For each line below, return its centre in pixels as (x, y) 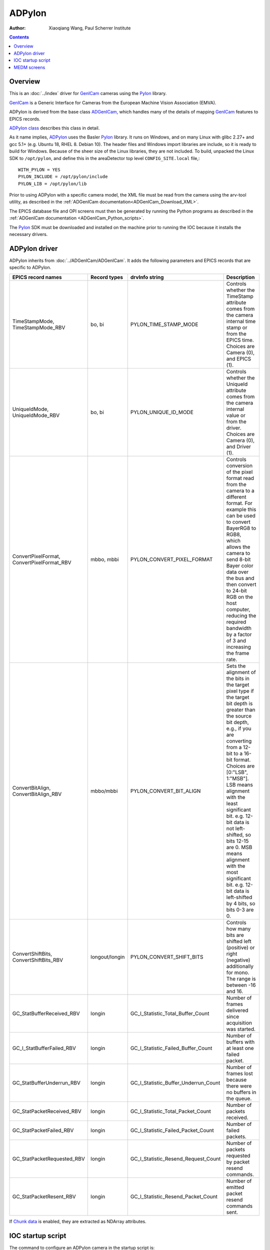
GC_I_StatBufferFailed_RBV (44, 1048)
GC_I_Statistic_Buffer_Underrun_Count (175, 1082)
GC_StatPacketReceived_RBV (47, 1111)
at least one (240, 1048)
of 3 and (236, 640)
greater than (241, 709)
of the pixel (239, 471)
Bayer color (240, 565)
